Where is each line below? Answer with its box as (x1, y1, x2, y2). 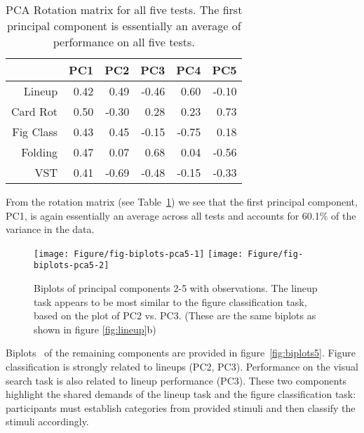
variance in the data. (6, 222, 95, 237)
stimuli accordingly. (6, 414, 89, 429)
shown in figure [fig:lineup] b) (34, 321, 156, 336)
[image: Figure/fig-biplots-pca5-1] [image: (34, 248, 243, 259)
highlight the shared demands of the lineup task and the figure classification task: (6, 387, 356, 401)
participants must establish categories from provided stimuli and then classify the (6, 400, 356, 415)
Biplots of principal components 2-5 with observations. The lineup (34, 281, 318, 295)
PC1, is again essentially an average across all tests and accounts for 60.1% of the (6, 208, 356, 222)
